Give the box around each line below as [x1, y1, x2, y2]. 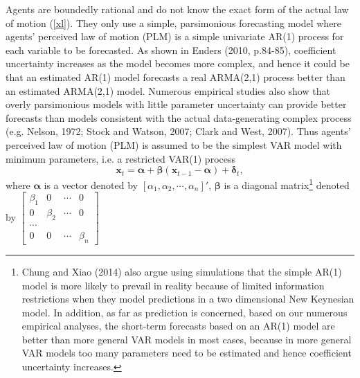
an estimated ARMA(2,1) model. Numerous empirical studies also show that [6, 83, 330, 98]
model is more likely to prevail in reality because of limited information [21, 278, 325, 292]
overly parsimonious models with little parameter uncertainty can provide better [6, 97, 347, 111]
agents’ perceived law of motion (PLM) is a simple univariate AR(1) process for [6, 29, 344, 44]
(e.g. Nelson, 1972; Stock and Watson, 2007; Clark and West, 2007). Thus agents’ [6, 124, 351, 138]
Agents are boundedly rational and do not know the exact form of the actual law [6, 2, 349, 16]
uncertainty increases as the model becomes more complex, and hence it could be [6, 56, 350, 71]
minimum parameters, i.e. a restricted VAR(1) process [6, 151, 235, 165]
